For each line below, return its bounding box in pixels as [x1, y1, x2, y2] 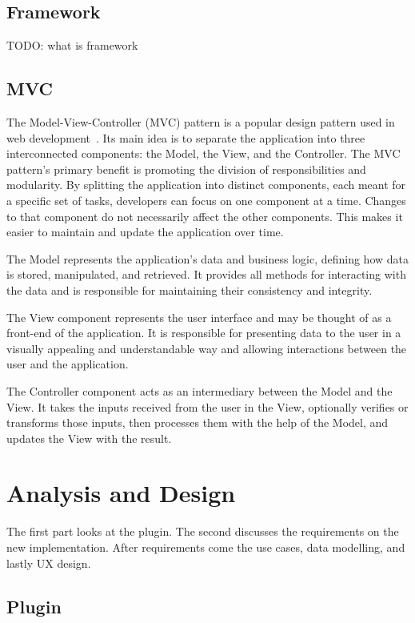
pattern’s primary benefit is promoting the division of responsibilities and [6, 160, 366, 177]
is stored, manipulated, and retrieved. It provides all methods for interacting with [6, 266, 406, 283]
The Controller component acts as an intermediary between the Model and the [6, 382, 393, 399]
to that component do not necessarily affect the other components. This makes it [6, 207, 403, 224]
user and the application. [6, 356, 129, 372]
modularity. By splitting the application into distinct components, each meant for [6, 176, 406, 193]
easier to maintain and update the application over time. [6, 223, 284, 240]
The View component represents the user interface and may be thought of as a [6, 308, 392, 325]
